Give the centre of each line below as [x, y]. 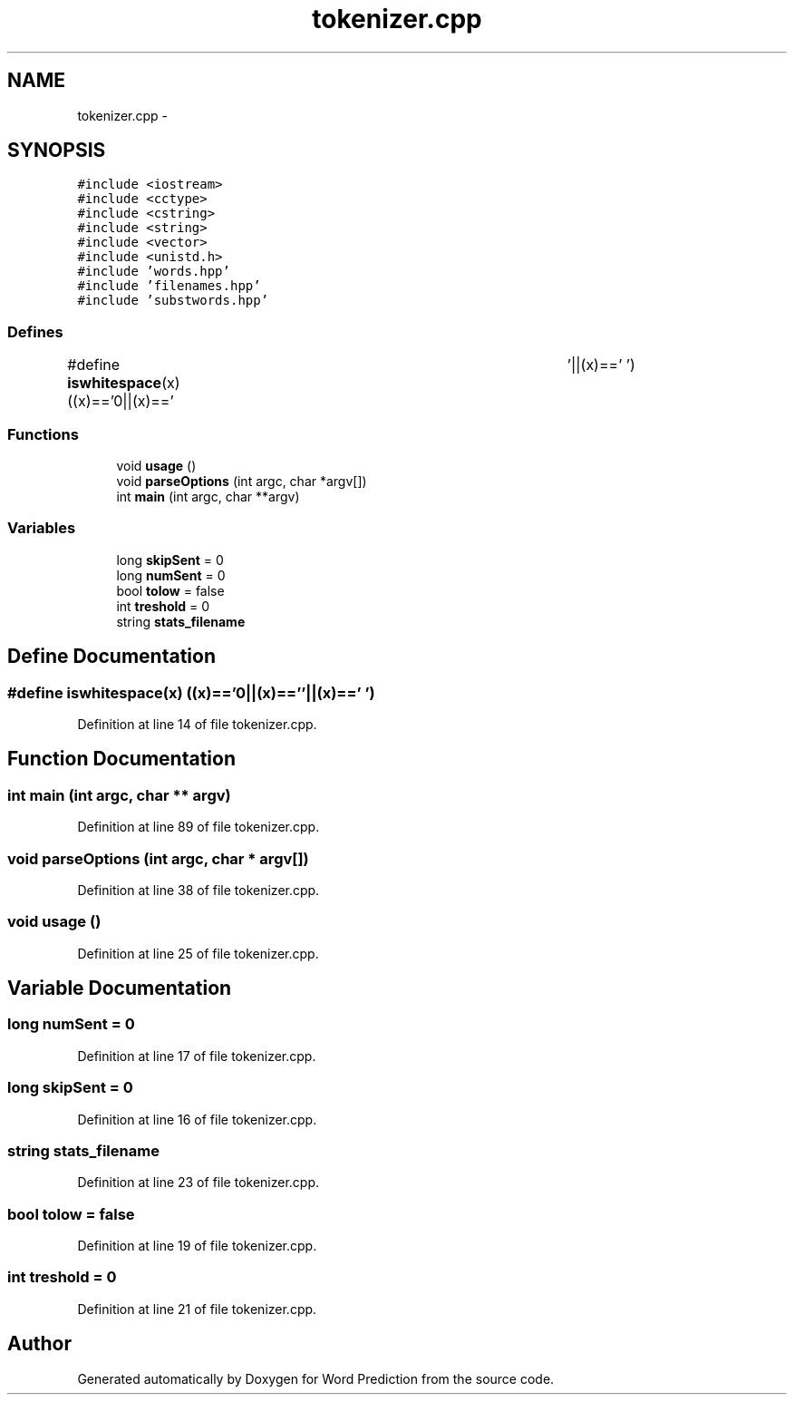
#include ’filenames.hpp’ [169, 286]
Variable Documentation [120, 988]
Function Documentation [121, 759]
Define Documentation [111, 657]
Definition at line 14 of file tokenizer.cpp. [197, 724]
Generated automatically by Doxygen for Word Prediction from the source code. [316, 1378]
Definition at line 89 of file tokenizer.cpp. [198, 827]
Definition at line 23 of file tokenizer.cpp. [198, 1183]
